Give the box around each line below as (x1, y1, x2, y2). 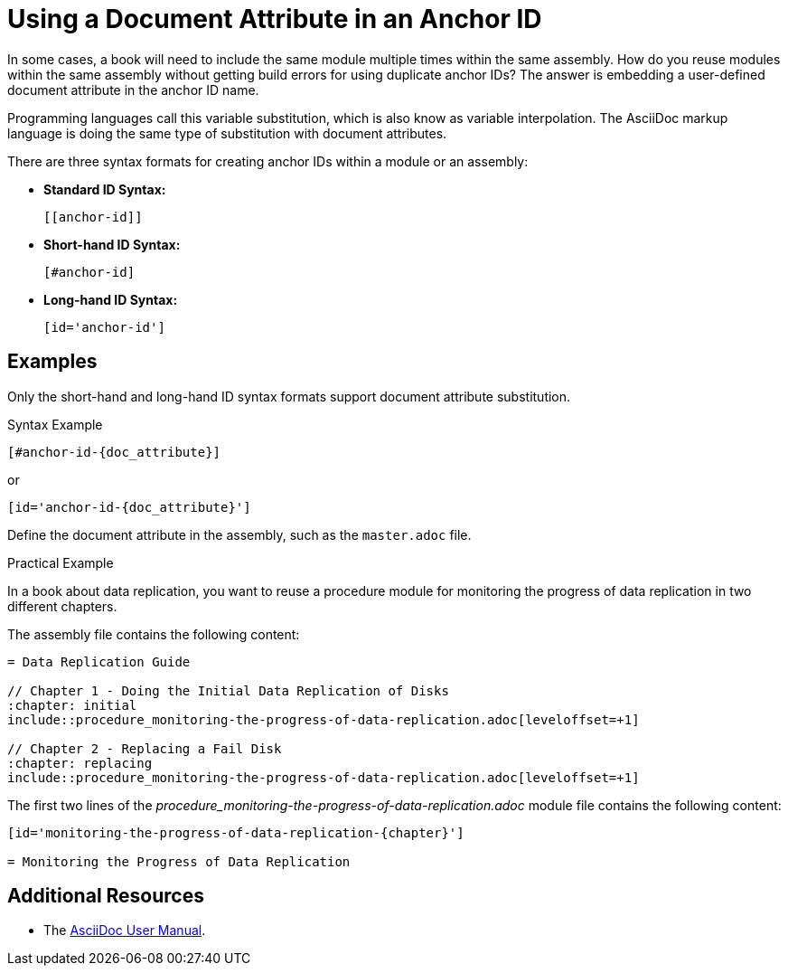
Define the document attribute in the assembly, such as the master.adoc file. (7, 526, 472, 543)
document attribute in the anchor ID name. (7, 81, 259, 98)
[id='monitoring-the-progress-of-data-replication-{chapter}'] (7, 825, 464, 840)
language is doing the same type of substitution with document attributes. (7, 125, 447, 141)
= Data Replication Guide (7, 654, 191, 669)
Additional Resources (7, 884, 204, 908)
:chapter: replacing (7, 755, 153, 770)
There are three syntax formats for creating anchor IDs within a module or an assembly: (7, 153, 529, 169)
